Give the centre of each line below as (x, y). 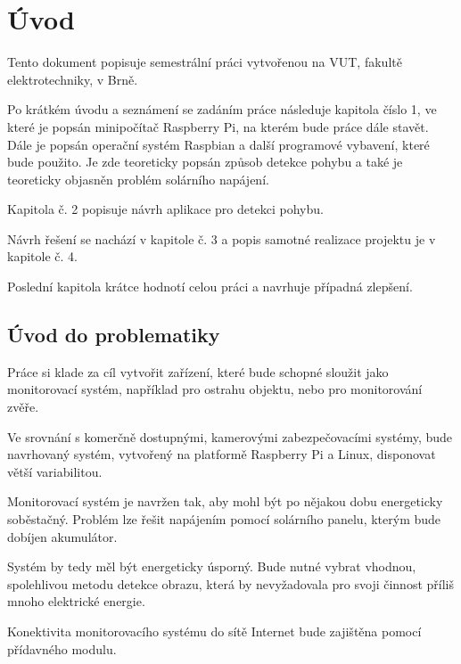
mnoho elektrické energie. (76, 601)
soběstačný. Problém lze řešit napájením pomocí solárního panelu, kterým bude (224, 519)
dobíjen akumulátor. (62, 536)
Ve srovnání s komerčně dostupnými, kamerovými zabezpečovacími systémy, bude (230, 436)
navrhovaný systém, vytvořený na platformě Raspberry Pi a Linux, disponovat (222, 454)
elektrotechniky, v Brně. (73, 79)
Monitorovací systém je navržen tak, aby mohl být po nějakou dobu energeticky (225, 501)
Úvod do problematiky (114, 335)
